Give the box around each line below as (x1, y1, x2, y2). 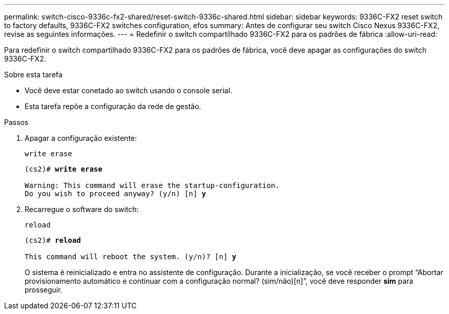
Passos (4, 118, 29, 127)
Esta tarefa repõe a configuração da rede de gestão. (25, 102, 201, 111)
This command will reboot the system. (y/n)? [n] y (25, 253, 237, 261)
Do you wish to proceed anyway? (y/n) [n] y (25, 190, 207, 198)
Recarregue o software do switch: (25, 205, 139, 214)
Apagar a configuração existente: (25, 134, 137, 142)
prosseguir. (25, 285, 63, 294)
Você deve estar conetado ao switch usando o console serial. (25, 86, 232, 95)
